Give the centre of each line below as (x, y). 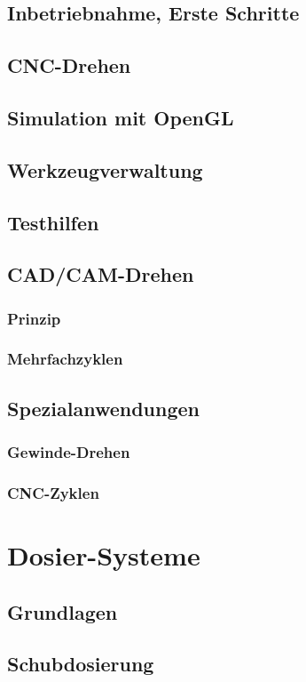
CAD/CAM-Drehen (101, 274)
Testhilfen (53, 222)
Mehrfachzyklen (65, 359)
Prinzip (34, 318)
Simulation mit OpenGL (121, 117)
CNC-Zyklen (53, 492)
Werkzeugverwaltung (105, 169)
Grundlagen (63, 611)
